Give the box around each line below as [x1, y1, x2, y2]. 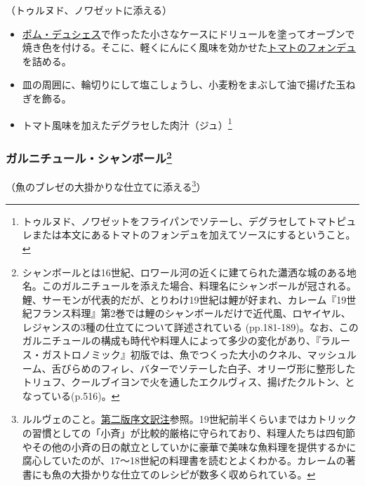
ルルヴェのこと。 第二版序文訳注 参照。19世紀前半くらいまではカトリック [22, 412, 357, 426]
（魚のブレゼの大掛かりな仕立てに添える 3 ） [6, 177, 206, 194]
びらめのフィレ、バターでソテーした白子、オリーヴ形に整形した [61, 360, 356, 375]
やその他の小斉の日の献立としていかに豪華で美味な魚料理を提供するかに [22, 439, 357, 454]
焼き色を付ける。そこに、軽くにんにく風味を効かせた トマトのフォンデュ [22, 40, 357, 55]
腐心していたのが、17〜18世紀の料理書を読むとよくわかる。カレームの [22, 453, 346, 468]
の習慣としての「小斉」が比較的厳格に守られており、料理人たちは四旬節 [22, 426, 355, 440]
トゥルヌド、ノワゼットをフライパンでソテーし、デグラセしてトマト [22, 213, 337, 228]
